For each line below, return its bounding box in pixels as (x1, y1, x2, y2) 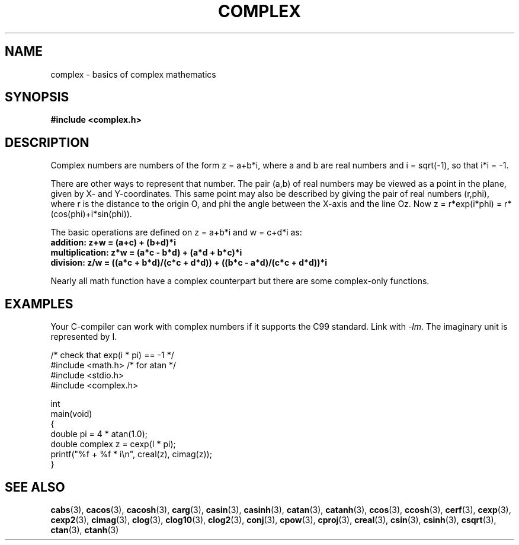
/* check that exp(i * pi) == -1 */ (50, 350, 174, 361)
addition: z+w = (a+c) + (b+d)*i (50, 237, 176, 248)
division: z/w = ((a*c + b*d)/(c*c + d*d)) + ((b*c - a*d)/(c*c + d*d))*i (50, 257, 328, 268)
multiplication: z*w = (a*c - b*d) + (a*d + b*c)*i (50, 247, 242, 258)
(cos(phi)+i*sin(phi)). (50, 209, 132, 219)
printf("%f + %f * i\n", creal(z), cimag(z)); (50, 449, 212, 460)
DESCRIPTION (5, 135, 89, 150)
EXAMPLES (5, 296, 73, 311)
